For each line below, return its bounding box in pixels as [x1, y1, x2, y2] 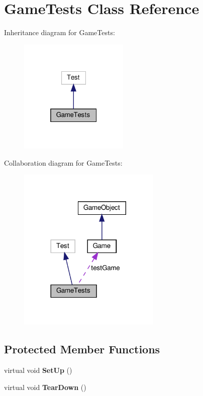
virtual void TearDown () [4, 381, 86, 392]
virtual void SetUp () [4, 365, 72, 375]
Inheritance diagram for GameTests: [4, 27, 115, 38]
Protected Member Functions [4, 341, 160, 357]
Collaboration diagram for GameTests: [4, 157, 123, 168]
